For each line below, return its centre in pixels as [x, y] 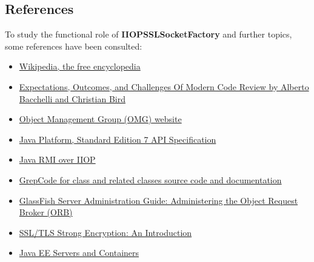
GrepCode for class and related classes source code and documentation [150, 179]
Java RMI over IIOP [57, 159]
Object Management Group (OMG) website [100, 119]
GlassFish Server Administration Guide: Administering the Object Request [159, 200]
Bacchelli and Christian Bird [72, 98]
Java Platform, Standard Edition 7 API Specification [118, 139]
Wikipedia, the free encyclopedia [80, 66]
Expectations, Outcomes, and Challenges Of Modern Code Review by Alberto [164, 86]
